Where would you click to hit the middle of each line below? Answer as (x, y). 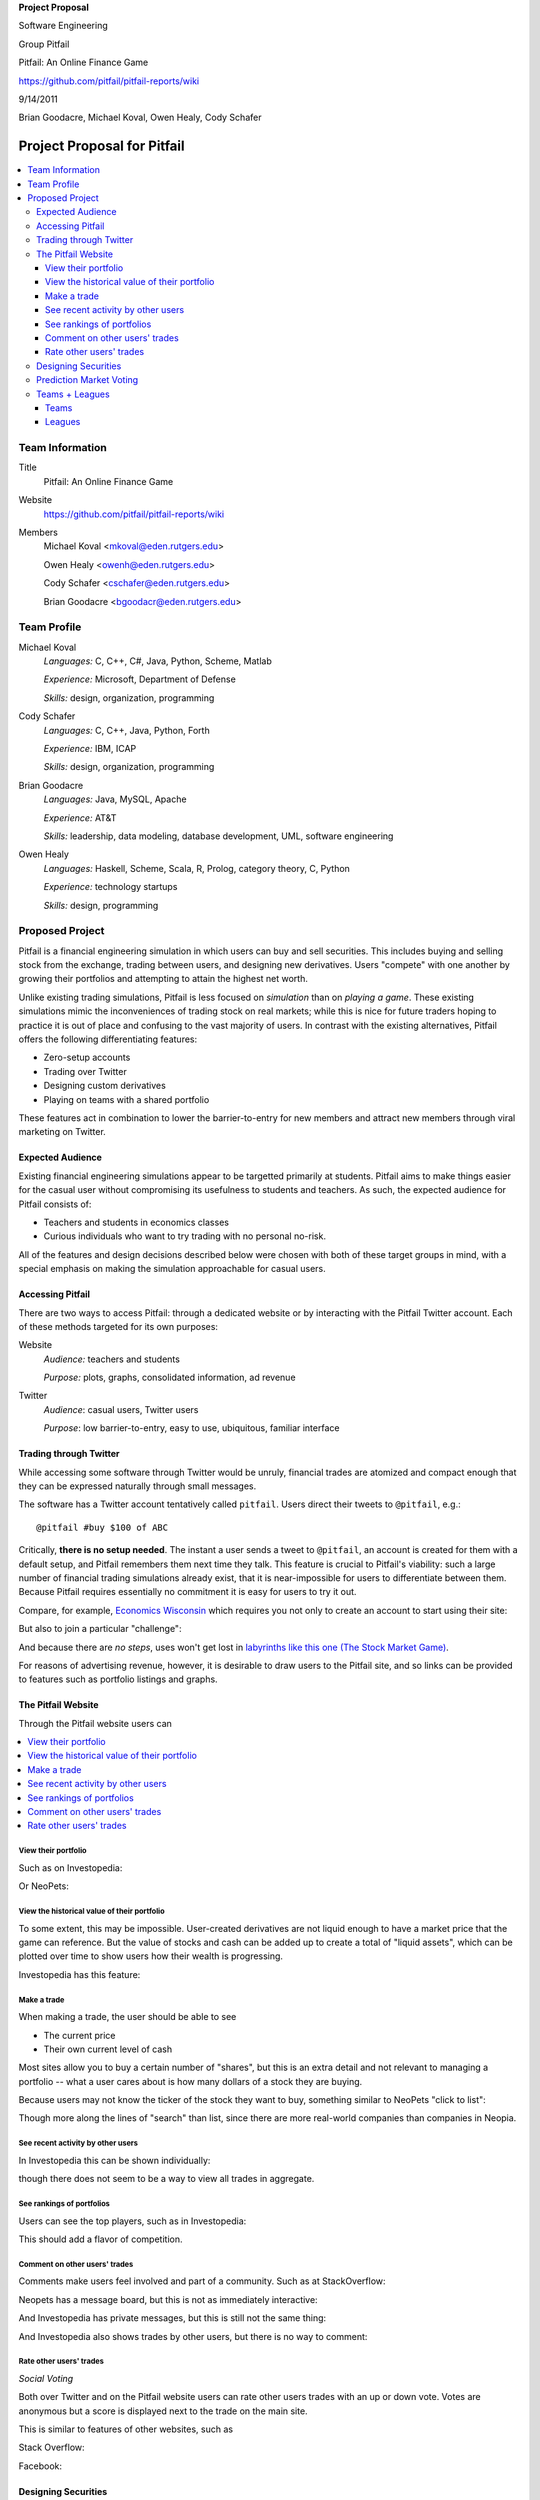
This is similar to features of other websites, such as (126, 2429)
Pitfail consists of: (55, 1204)
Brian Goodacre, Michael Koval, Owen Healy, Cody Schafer (140, 117)
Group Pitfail (44, 44)
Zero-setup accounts (87, 1057)
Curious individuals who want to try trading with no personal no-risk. (185, 1236)
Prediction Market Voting (87, 380)
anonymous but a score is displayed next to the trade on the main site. (163, 2411)
